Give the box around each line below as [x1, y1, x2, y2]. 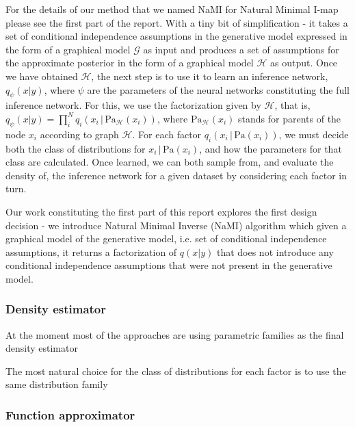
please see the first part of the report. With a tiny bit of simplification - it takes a [5, 15, 348, 29]
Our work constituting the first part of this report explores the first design [5, 204, 317, 218]
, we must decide [278, 127, 349, 141]
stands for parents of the [238, 111, 341, 125]
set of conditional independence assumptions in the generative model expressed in [5, 29, 347, 43]
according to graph [40, 127, 119, 141]
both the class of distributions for [5, 141, 146, 155]
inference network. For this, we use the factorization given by [5, 98, 261, 112]
